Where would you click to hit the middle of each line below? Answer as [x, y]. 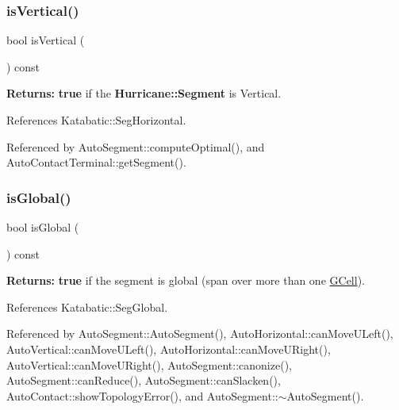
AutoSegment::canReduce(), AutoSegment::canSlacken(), [144, 380]
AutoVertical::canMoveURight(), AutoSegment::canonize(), [149, 364]
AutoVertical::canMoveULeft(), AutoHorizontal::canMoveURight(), [169, 349]
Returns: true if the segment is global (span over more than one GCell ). [186, 280]
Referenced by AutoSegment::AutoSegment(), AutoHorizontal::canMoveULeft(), [200, 333]
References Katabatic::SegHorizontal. [96, 120]
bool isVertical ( [46, 40]
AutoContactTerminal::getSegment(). [96, 162]
